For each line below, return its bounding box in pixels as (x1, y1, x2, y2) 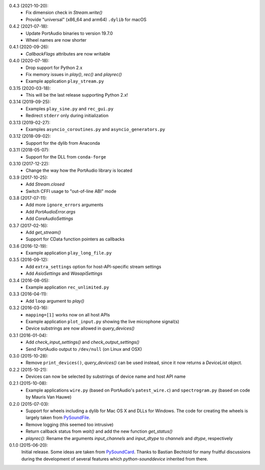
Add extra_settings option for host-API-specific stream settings (26, 263, 161, 269)
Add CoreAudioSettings (26, 216, 74, 222)
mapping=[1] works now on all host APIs (26, 312, 110, 317)
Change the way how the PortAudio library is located (26, 167, 132, 174)
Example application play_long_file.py (26, 250, 112, 256)
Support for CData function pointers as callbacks (26, 236, 125, 242)
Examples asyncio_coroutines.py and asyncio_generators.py (26, 127, 165, 132)
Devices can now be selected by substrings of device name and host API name (26, 373, 186, 380)
